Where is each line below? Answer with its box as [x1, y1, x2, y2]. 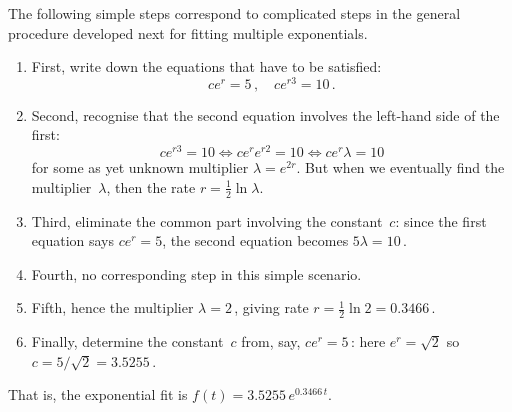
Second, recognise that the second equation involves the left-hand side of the [31, 104, 500, 125]
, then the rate [106, 176, 196, 197]
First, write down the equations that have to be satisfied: [31, 56, 382, 77]
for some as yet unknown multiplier [31, 157, 249, 178]
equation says [31, 230, 115, 251]
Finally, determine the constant [31, 331, 224, 352]
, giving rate [234, 297, 309, 318]
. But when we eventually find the [296, 157, 505, 178]
